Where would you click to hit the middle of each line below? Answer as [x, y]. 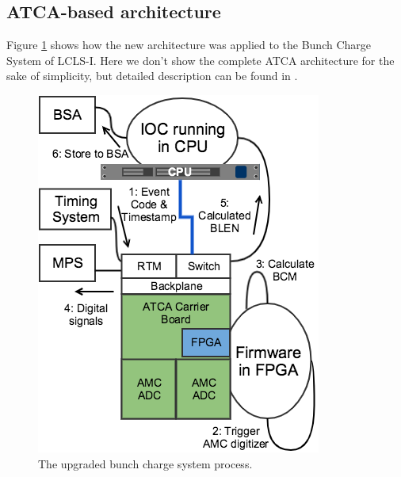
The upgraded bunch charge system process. [145, 463]
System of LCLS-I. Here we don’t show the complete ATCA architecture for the [200, 60]
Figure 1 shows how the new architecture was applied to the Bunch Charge [189, 45]
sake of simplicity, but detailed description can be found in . [152, 76]
